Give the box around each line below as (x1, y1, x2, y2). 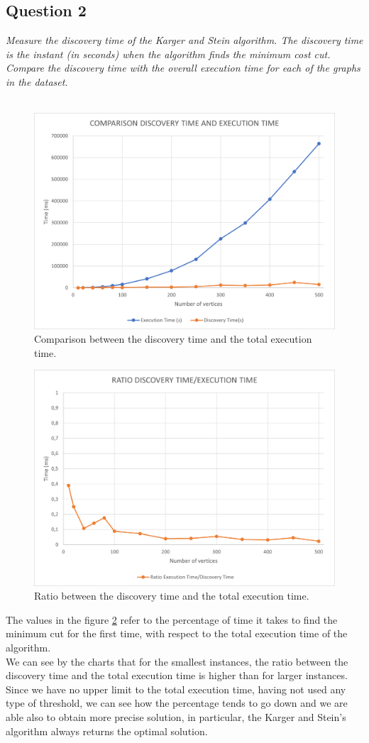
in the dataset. (6, 74, 68, 89)
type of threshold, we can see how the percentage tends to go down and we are (6, 695, 348, 710)
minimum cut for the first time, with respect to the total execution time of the (6, 626, 348, 641)
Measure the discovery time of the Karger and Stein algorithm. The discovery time (6, 33, 363, 48)
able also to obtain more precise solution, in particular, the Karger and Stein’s (6, 709, 346, 724)
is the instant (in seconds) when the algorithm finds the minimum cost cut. (6, 46, 331, 61)
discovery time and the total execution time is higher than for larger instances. (6, 668, 348, 683)
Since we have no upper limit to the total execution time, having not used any (6, 681, 346, 696)
